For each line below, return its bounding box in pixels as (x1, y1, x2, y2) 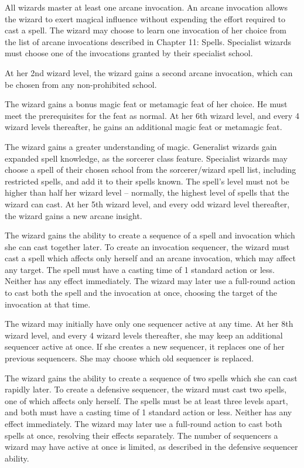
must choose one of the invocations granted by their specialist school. (5, 47, 253, 59)
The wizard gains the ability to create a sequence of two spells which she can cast (5, 371, 298, 384)
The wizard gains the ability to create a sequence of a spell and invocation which (5, 229, 295, 241)
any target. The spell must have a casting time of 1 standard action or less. (5, 263, 275, 275)
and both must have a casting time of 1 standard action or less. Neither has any (5, 406, 292, 418)
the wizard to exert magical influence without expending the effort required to (5, 12, 285, 25)
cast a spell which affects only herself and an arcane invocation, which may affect (5, 252, 296, 264)
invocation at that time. (5, 298, 91, 310)
